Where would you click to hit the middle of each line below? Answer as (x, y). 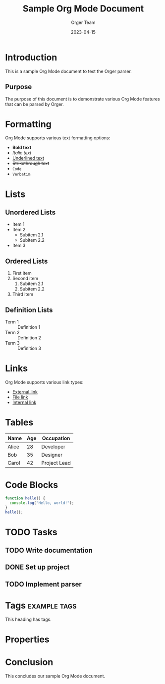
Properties (27, 639)
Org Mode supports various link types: (44, 382)
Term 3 (12, 343)
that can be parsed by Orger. (35, 104)
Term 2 (12, 333)
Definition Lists (29, 310)
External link (25, 392)
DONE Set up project (37, 567)
